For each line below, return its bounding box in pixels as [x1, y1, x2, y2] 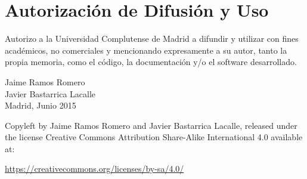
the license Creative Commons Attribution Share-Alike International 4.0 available [5, 131, 303, 143]
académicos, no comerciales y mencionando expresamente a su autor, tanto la [5, 44, 287, 56]
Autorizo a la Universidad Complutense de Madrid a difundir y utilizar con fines [5, 32, 299, 45]
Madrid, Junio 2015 [5, 99, 76, 112]
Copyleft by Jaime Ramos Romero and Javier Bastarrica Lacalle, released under [5, 119, 297, 131]
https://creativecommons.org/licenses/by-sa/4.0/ [5, 162, 184, 175]
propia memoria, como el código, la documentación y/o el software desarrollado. [5, 55, 297, 68]
